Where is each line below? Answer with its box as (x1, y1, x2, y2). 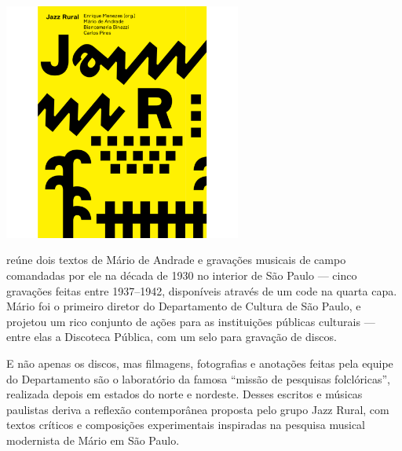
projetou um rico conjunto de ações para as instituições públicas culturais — (6, 313, 375, 329)
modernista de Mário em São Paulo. (6, 431, 180, 448)
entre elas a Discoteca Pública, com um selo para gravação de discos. (6, 328, 337, 345)
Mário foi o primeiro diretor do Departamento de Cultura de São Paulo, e (6, 298, 361, 314)
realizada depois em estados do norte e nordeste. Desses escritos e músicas (6, 386, 363, 402)
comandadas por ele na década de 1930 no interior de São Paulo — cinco (6, 266, 357, 283)
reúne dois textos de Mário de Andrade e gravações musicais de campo (6, 251, 346, 268)
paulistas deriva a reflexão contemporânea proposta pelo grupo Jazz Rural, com (6, 401, 389, 417)
